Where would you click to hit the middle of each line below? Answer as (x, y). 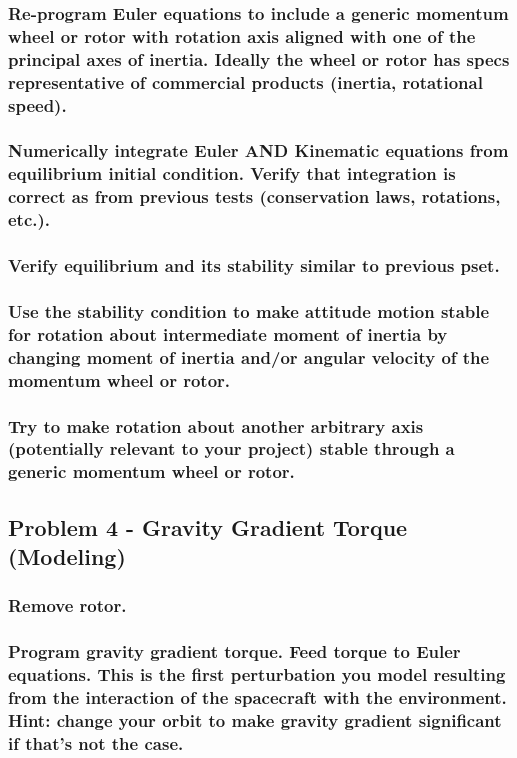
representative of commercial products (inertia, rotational (245, 81)
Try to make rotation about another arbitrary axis (216, 425)
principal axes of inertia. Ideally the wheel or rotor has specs (259, 58)
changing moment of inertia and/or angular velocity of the (249, 356)
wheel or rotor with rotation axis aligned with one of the (242, 35)
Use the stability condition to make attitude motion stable (249, 310)
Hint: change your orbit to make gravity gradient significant (255, 719)
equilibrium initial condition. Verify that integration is (232, 173)
